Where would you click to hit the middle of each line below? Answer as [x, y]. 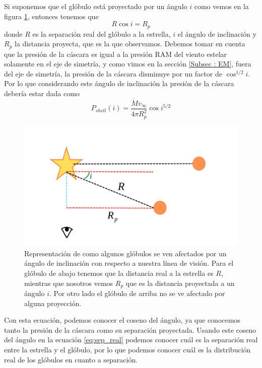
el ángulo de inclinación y [217, 33]
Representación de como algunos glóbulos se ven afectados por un [125, 253]
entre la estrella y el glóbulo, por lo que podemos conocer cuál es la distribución [127, 350]
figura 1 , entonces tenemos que [51, 16]
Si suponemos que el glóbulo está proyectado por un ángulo [96, 6]
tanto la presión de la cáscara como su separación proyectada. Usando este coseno [130, 329]
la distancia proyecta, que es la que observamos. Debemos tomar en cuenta [130, 44]
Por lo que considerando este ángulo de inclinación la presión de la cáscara [119, 83]
